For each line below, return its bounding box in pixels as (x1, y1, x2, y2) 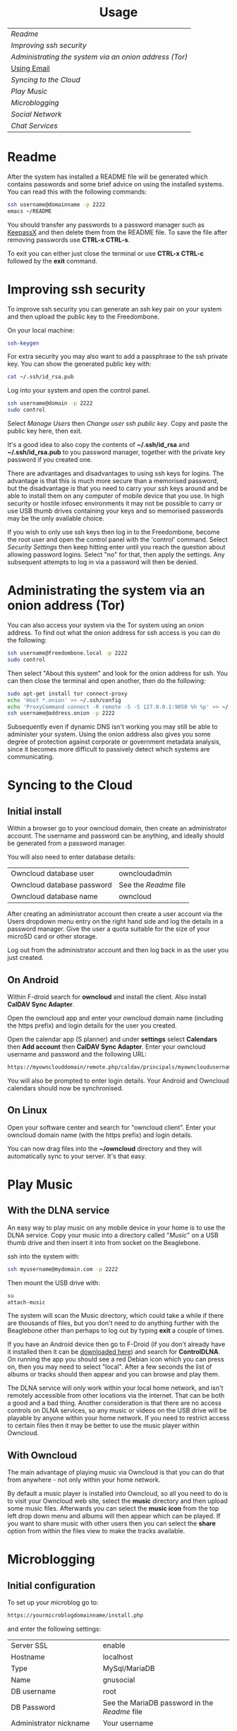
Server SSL (11, 1641, 48, 1650)
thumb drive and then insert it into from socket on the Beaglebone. (7, 1238, 201, 1247)
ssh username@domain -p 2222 (7, 400, 93, 407)
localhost (102, 1652, 133, 1662)
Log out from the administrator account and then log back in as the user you (7, 946, 229, 954)
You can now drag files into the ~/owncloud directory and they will (7, 1144, 202, 1153)
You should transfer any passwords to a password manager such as (7, 220, 205, 229)
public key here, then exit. (7, 427, 83, 435)
